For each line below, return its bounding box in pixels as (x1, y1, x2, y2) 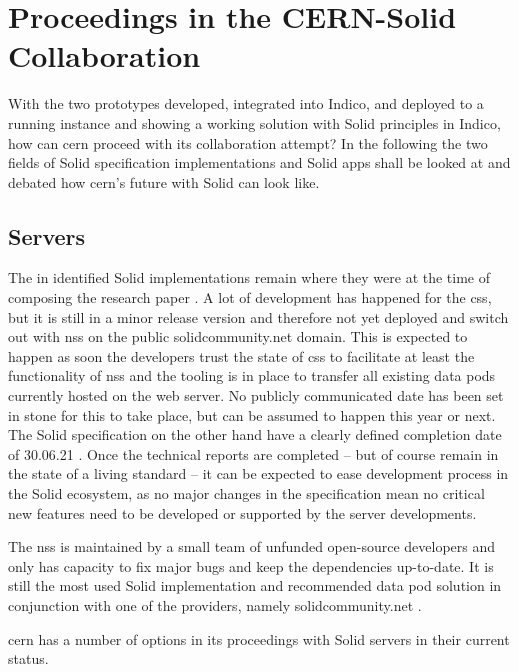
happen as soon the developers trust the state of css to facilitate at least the (8, 345, 475, 366)
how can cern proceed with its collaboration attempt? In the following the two (8, 132, 488, 153)
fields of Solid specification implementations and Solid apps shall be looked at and (8, 152, 511, 173)
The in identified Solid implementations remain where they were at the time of (8, 267, 491, 288)
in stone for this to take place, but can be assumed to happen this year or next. (8, 404, 496, 425)
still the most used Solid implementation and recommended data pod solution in (8, 575, 502, 596)
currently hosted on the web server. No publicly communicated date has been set (8, 385, 504, 406)
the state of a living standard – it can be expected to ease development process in (8, 463, 509, 484)
